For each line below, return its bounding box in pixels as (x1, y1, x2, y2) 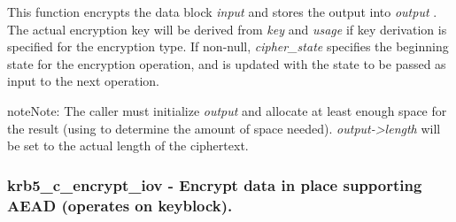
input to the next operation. (7, 72, 159, 90)
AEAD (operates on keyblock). (7, 194, 233, 216)
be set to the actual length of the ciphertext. (7, 136, 249, 155)
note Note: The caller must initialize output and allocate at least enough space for (7, 101, 447, 119)
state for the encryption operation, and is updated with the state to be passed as (7, 54, 446, 73)
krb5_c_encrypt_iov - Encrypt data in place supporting (7, 173, 422, 195)
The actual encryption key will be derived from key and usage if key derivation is (7, 19, 447, 38)
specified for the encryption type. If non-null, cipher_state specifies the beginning (7, 37, 449, 56)
